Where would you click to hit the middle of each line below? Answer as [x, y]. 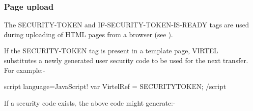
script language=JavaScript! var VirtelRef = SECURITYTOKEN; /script [115, 86]
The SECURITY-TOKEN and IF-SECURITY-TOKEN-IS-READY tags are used [126, 25]
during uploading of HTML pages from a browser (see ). [88, 34]
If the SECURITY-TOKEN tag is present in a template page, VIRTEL [111, 51]
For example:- [25, 70]
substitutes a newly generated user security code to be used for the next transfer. [126, 60]
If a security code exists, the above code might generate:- [90, 102]
